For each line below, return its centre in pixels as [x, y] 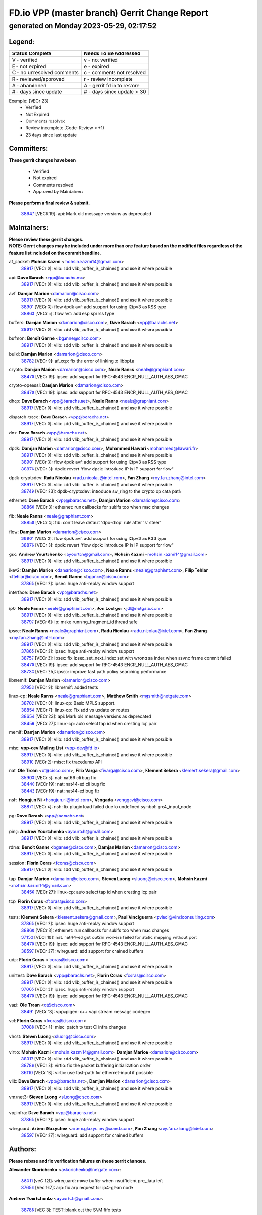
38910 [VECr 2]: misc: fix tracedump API [61, 762]
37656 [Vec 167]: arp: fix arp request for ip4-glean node [77, 1188]
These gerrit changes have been [42, 160]
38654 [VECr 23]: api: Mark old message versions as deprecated [86, 716]
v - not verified [101, 60]
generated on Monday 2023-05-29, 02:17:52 [83, 26]
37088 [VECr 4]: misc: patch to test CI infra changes [74, 1027]
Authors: [23, 1149]
